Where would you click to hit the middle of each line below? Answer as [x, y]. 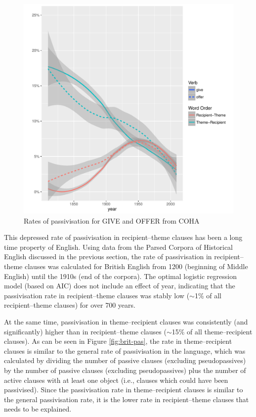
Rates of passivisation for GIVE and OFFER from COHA [112, 220]
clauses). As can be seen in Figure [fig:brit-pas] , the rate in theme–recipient [118, 341]
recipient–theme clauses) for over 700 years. [70, 305]
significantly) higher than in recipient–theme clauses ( [85, 331]
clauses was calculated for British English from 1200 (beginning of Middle [136, 266]
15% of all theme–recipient [212, 331]
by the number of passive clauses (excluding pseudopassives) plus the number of [125, 370]
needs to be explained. [38, 409]
